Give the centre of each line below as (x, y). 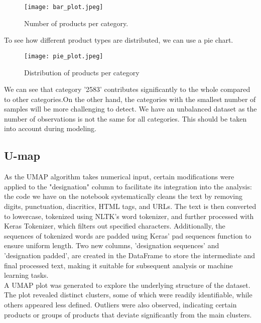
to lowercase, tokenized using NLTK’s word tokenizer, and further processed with (129, 216)
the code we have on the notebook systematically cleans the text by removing (123, 196)
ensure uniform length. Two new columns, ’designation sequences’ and (112, 245)
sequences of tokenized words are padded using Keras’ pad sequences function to (128, 235)
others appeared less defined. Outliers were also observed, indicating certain (120, 304)
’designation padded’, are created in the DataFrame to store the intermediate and (130, 255)
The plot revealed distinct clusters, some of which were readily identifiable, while (128, 295)
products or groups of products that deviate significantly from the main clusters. (128, 314)
